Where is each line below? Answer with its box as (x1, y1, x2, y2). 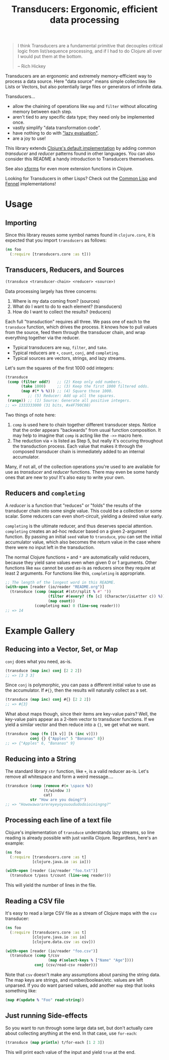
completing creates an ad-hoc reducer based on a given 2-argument (5, 528, 147, 534)
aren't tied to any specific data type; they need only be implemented (12, 114, 154, 120)
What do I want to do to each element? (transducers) (12, 303, 122, 309)
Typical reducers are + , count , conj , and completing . (12, 350, 120, 356)
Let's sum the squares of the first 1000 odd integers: (5, 365, 114, 371)
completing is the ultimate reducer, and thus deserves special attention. (5, 523, 153, 529)
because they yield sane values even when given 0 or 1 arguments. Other (5, 559, 157, 566)
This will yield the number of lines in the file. (5, 882, 97, 888)
